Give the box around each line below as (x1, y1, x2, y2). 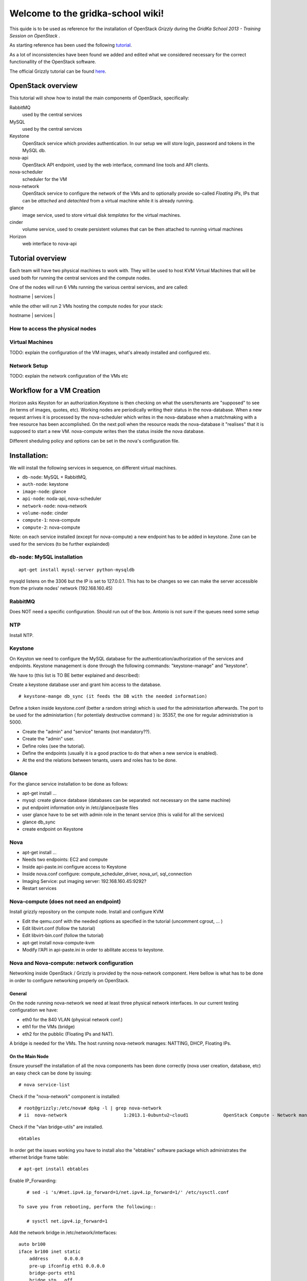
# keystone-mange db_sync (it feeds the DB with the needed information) (18, 693, 208, 699)
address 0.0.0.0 (29, 1256, 84, 1262)
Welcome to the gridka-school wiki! (9, 8, 164, 19)
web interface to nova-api (22, 241, 77, 247)
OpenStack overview (9, 81, 78, 90)
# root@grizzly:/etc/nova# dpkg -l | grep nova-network (18, 1105, 162, 1111)
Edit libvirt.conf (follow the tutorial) (22, 925, 96, 931)
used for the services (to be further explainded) (9, 541, 110, 547)
